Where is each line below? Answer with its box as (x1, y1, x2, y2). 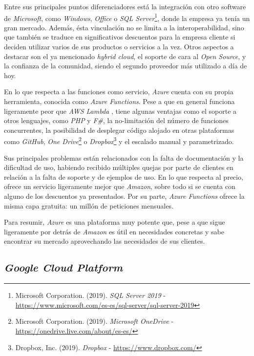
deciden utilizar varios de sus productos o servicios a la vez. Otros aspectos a (4, 42, 234, 52)
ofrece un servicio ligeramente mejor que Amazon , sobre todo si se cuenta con (4, 181, 235, 191)
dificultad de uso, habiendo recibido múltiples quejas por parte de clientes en (4, 162, 233, 172)
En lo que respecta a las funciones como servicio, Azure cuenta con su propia (4, 86, 233, 97)
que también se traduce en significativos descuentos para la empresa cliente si (4, 32, 235, 42)
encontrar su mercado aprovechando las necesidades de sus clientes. (4, 236, 205, 246)
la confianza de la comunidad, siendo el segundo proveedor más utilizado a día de (4, 61, 247, 71)
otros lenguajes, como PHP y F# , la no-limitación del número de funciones (4, 115, 229, 126)
